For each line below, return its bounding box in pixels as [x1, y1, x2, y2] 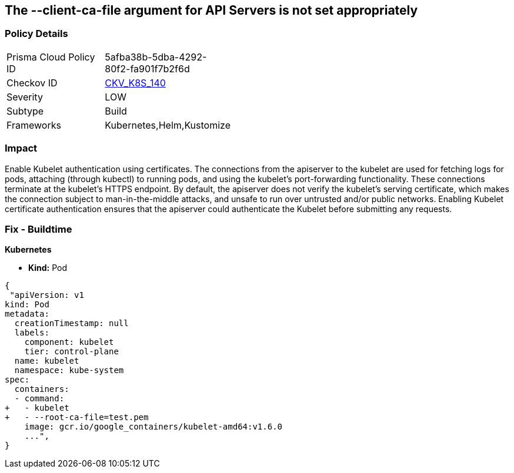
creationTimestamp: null [14, 318, 129, 328]
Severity [6, 90, 43, 103]
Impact [5, 142, 38, 155]
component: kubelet [24, 337, 114, 347]
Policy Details [5, 28, 68, 40]
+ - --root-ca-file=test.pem [5, 412, 149, 422]
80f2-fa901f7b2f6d [105, 62, 190, 75]
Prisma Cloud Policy [6, 51, 95, 63]
